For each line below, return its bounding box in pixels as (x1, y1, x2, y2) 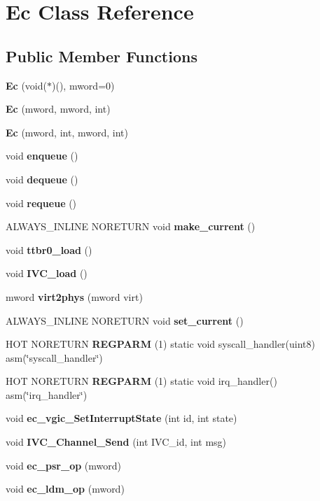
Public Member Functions (6, 45, 197, 66)
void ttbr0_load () (6, 242, 92, 257)
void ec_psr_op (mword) (6, 458, 121, 472)
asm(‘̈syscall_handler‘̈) (6, 350, 103, 365)
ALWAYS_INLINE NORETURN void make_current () (6, 219, 256, 234)
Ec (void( (6, 78, 47, 92)
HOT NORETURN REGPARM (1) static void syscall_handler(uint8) (6, 337, 316, 351)
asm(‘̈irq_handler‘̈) (6, 387, 88, 402)
